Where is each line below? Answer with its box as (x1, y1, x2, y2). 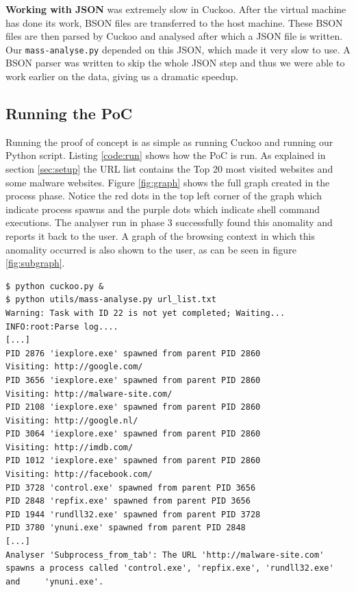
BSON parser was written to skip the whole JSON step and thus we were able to (5, 56, 345, 70)
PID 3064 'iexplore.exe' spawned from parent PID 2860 (5, 429, 261, 439)
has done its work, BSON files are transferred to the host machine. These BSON (5, 15, 343, 29)
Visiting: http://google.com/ (5, 362, 143, 372)
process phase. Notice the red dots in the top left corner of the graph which (5, 188, 322, 203)
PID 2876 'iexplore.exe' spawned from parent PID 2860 (5, 348, 261, 358)
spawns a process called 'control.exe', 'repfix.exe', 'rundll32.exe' (5, 563, 334, 573)
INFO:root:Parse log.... (5, 321, 118, 332)
